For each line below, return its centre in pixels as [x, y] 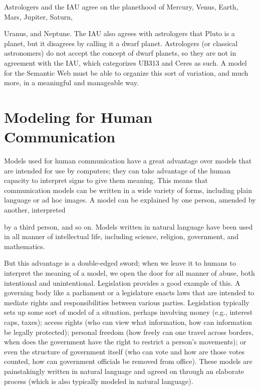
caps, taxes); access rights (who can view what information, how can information [128, 322]
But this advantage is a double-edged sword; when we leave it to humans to [120, 263]
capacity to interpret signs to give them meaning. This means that [106, 180]
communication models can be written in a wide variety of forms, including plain [128, 190]
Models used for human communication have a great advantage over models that [128, 161]
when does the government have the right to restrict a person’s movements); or [125, 342]
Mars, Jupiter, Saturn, [38, 16]
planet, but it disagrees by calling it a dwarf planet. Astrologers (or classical [121, 43]
